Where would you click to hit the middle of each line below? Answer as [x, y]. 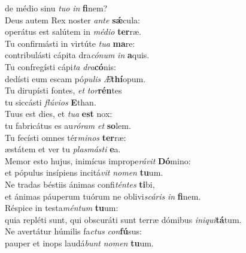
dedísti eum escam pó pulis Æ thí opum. [75, 78]
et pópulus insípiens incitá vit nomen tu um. [84, 172]
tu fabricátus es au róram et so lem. [68, 125]
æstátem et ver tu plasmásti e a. [63, 149]
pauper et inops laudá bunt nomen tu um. [79, 243]
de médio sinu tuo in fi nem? [56, 8]
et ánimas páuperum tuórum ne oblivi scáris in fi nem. [103, 196]
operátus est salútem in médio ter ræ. [73, 31]
